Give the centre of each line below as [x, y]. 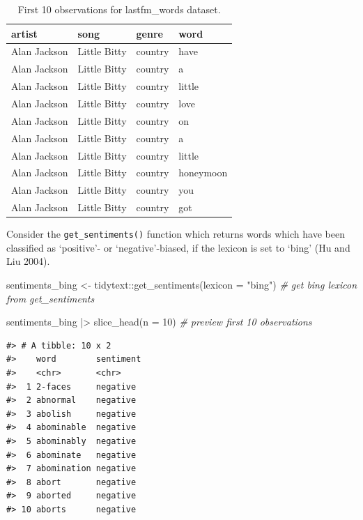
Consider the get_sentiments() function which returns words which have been [176, 234]
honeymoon [203, 173]
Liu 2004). [28, 261]
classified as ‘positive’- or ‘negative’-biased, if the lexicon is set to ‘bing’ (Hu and [178, 247]
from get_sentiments [51, 298]
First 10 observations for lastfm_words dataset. [119, 9]
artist [24, 33]
